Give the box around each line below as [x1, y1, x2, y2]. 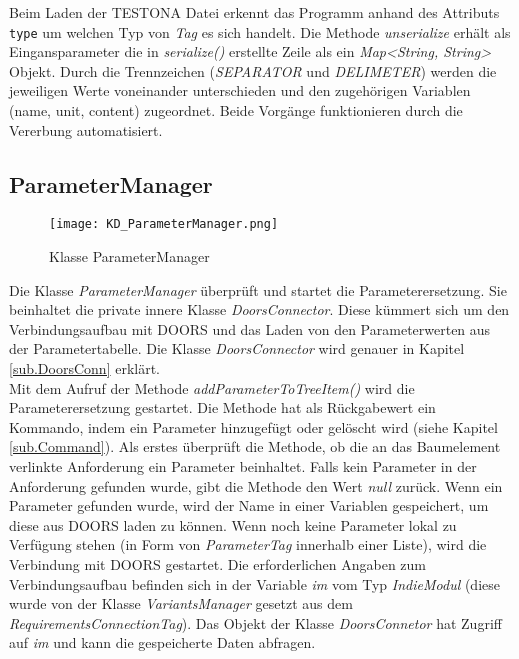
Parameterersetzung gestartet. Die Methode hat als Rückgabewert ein [9, 397, 436, 418]
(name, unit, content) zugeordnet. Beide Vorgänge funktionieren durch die [9, 100, 463, 121]
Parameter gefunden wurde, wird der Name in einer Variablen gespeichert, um [9, 495, 489, 516]
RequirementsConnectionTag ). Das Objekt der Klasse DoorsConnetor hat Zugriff [9, 612, 502, 633]
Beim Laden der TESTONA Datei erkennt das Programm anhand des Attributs [9, 2, 500, 22]
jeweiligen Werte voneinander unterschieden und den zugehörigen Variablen [9, 80, 471, 101]
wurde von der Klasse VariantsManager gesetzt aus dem [9, 593, 353, 614]
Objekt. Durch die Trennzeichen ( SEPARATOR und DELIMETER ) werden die [9, 60, 497, 81]
